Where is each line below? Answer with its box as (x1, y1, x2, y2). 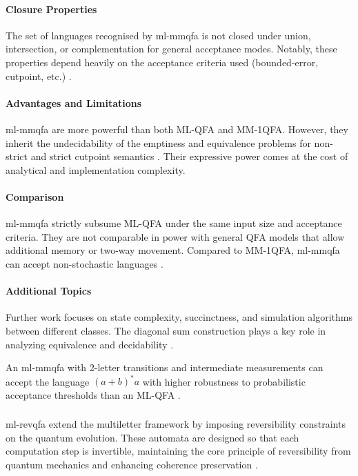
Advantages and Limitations (6, 95, 142, 110)
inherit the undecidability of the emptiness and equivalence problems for (6, 135, 311, 150)
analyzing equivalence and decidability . (6, 337, 174, 351)
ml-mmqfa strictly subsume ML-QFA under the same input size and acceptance (6, 216, 342, 230)
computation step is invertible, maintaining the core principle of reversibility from (6, 444, 351, 458)
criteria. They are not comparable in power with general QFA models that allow (6, 229, 345, 244)
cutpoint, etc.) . (6, 68, 72, 83)
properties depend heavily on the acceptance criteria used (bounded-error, (6, 54, 319, 69)
